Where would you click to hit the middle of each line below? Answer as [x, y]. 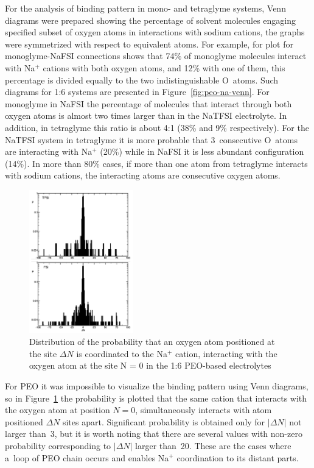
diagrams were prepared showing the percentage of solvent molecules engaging [151, 20]
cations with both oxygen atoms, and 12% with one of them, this [164, 67]
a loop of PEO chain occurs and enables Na [87, 457]
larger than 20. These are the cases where [213, 445]
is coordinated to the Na [122, 353]
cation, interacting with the [226, 353]
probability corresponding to [58, 445]
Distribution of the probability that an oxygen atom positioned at [152, 342]
